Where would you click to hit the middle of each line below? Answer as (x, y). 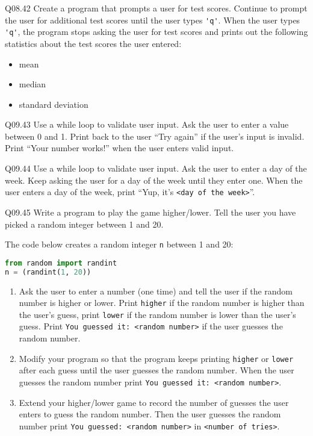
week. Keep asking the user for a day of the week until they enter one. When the (154, 180)
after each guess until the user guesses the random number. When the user (156, 370)
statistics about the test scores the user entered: (93, 43)
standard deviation (54, 104)
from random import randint (61, 263)
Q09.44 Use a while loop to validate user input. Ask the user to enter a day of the (156, 168)
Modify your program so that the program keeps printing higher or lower (156, 358)
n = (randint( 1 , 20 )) (48, 272)
